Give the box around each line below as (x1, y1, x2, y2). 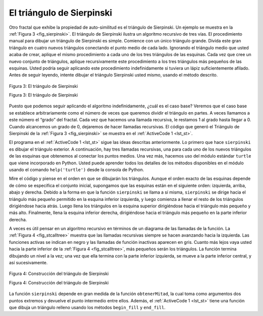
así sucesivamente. (9, 260, 48, 266)
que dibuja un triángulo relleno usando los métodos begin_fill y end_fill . (9, 305, 166, 310)
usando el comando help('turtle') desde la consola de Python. (9, 166, 144, 173)
